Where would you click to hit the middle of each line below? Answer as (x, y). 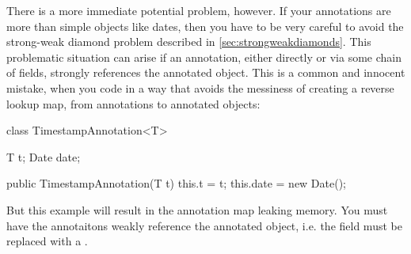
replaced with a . (47, 241)
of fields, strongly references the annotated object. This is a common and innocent (206, 72)
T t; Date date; (44, 156)
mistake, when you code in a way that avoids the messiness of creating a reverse (200, 87)
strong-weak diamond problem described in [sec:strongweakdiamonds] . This (189, 42)
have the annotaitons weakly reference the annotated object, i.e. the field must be (204, 225)
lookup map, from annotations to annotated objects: (133, 103)
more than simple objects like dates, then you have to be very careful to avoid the (205, 26)
